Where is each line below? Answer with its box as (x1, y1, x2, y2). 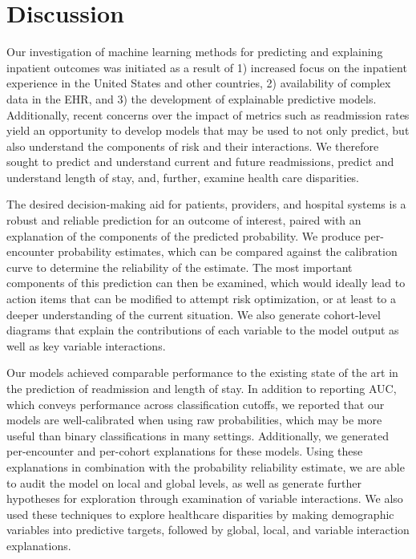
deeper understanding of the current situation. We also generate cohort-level (6, 306, 381, 322)
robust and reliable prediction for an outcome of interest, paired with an (6, 212, 361, 229)
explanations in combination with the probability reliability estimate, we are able (6, 458, 405, 475)
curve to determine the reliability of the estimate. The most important (6, 258, 353, 275)
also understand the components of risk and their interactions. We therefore (6, 137, 379, 154)
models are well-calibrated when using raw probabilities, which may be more (6, 411, 382, 428)
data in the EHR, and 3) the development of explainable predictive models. (6, 90, 377, 107)
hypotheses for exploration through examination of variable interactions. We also (6, 490, 403, 507)
